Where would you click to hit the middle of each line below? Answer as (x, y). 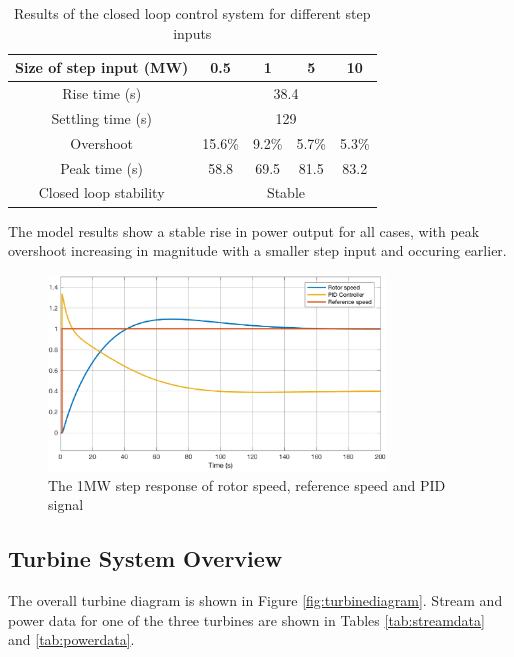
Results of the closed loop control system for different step (192, 13)
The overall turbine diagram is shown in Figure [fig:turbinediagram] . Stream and (255, 600)
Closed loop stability (101, 192)
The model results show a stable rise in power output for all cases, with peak (244, 230)
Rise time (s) (102, 93)
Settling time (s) (101, 117)
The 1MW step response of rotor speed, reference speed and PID (247, 484)
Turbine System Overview (145, 558)
